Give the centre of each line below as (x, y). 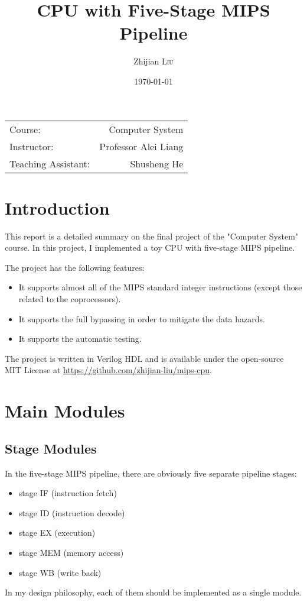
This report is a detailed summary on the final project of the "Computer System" (152, 236)
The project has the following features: (75, 267)
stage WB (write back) (60, 572)
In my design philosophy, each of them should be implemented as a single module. (153, 592)
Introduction (57, 207)
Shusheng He (157, 163)
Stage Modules (51, 448)
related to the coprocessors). (70, 299)
